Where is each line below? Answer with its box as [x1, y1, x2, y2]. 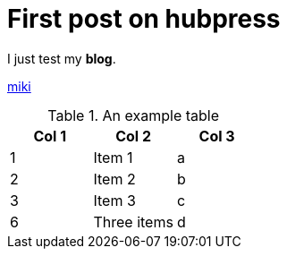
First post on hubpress [7, 4, 281, 34]
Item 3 [93, 191, 136, 209]
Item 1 [93, 148, 133, 166]
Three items [93, 212, 173, 231]
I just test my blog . [7, 50, 116, 66]
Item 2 [93, 169, 136, 188]
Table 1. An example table [47, 106, 220, 124]
